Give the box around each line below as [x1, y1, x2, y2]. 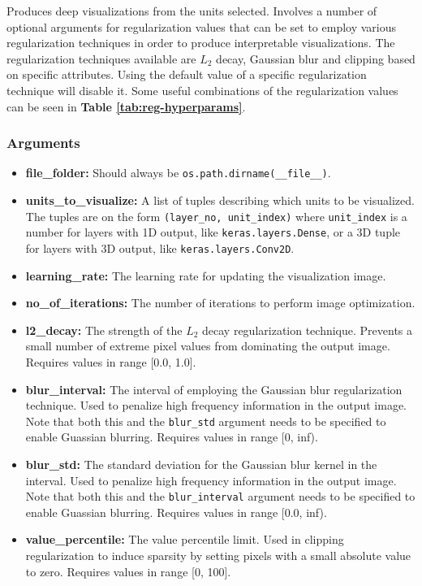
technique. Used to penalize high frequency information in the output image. [25, 397, 407, 414]
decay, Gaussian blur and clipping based [216, 50, 416, 67]
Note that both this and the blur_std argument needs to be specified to [25, 412, 386, 429]
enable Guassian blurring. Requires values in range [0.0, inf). [25, 503, 327, 520]
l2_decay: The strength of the [25, 321, 183, 338]
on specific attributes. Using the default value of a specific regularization [6, 66, 367, 83]
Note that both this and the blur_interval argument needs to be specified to [25, 488, 416, 505]
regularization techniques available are [6, 50, 196, 67]
